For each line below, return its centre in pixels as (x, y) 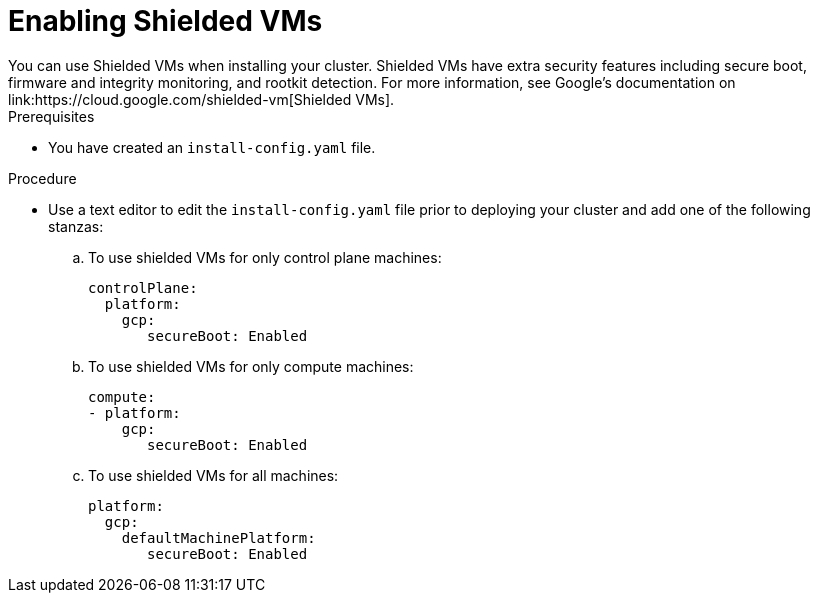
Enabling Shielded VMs (165, 21)
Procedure (42, 178)
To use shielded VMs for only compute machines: (251, 366)
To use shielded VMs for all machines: (213, 475)
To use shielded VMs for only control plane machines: (265, 257)
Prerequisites (51, 116)
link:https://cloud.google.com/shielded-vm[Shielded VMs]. (201, 99)
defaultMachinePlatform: (218, 537)
